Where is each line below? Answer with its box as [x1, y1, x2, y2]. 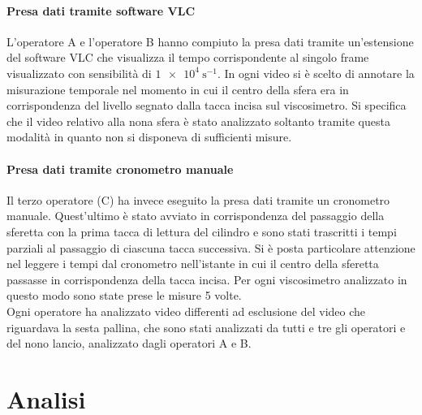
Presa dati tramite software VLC [6, 2, 196, 19]
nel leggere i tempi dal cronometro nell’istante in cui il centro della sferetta [6, 255, 379, 272]
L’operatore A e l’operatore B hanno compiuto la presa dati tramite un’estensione [6, 32, 414, 50]
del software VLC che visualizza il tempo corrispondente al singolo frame [6, 49, 369, 66]
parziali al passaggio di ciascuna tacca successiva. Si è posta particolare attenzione [6, 239, 416, 256]
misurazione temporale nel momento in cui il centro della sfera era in [6, 80, 349, 97]
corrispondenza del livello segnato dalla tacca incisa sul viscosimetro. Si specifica [6, 97, 407, 114]
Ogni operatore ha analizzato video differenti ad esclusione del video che [6, 302, 366, 319]
